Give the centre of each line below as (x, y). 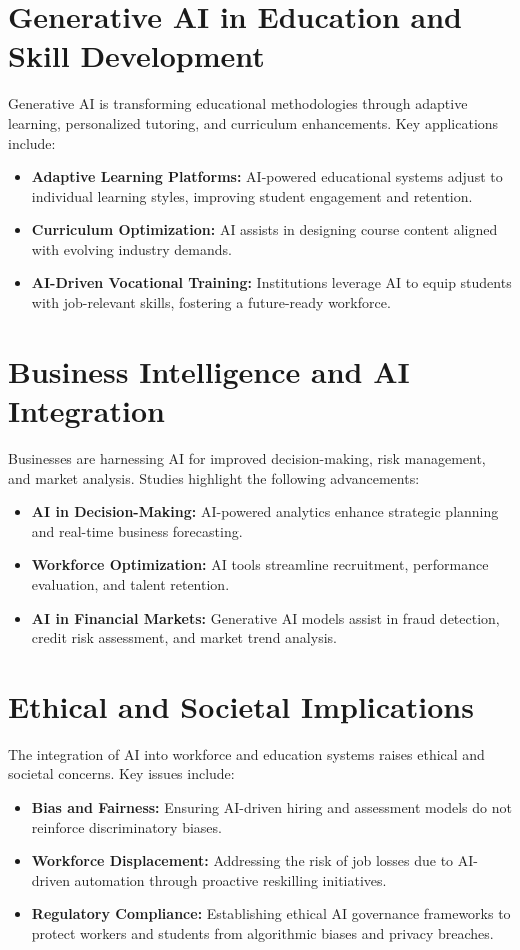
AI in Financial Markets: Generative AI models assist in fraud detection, (265, 617)
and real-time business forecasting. (137, 530)
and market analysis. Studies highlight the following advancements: (214, 477)
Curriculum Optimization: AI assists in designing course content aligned (264, 229)
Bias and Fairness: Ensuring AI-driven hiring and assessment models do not (271, 807)
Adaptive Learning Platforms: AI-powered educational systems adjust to (267, 176)
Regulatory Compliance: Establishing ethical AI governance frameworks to (271, 913)
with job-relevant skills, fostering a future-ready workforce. (211, 302)
